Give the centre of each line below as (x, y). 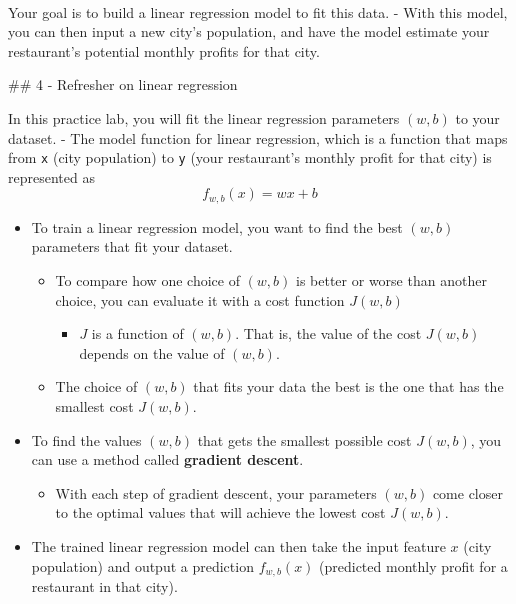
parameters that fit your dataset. (132, 246)
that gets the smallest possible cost (304, 439)
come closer (467, 492)
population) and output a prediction (142, 565)
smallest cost (94, 406)
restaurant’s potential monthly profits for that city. (164, 50)
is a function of (137, 333)
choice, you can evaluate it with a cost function (200, 299)
